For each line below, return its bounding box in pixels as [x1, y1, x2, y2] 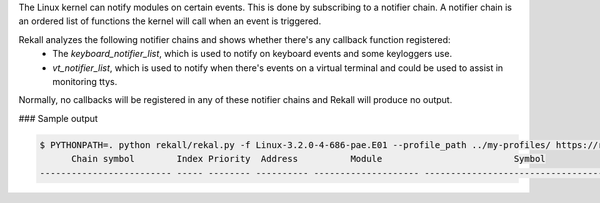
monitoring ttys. [52, 75, 118, 87]
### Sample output [18, 112, 99, 124]
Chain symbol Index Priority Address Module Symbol [71, 153, 546, 165]
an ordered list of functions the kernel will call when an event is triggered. [18, 15, 322, 27]
